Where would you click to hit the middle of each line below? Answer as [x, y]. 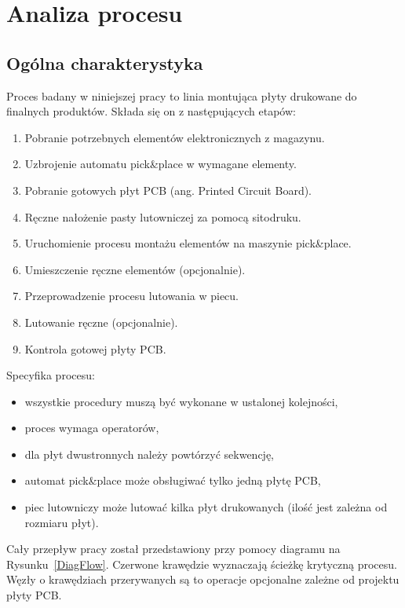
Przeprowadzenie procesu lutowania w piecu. [132, 296]
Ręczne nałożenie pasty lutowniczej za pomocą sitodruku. [163, 216]
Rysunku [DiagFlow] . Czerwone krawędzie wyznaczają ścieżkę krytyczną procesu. [202, 564]
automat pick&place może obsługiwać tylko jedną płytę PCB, [173, 480]
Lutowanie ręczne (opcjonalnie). [101, 322]
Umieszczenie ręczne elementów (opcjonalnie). [135, 269]
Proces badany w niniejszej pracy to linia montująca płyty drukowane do [182, 95]
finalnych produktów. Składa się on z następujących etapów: [151, 111]
